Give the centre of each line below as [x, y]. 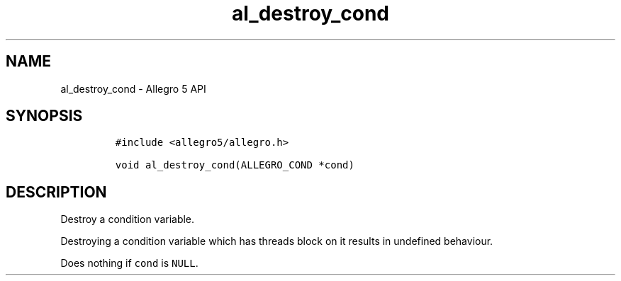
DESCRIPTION [56, 192]
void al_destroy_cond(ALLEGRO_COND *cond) [235, 165]
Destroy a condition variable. [128, 219]
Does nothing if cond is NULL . [129, 263]
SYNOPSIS [44, 116]
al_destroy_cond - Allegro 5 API [133, 88]
